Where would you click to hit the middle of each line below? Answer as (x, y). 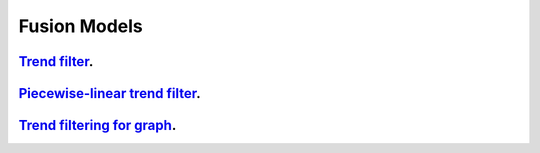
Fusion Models (81, 26)
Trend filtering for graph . (97, 125)
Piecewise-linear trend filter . (109, 93)
